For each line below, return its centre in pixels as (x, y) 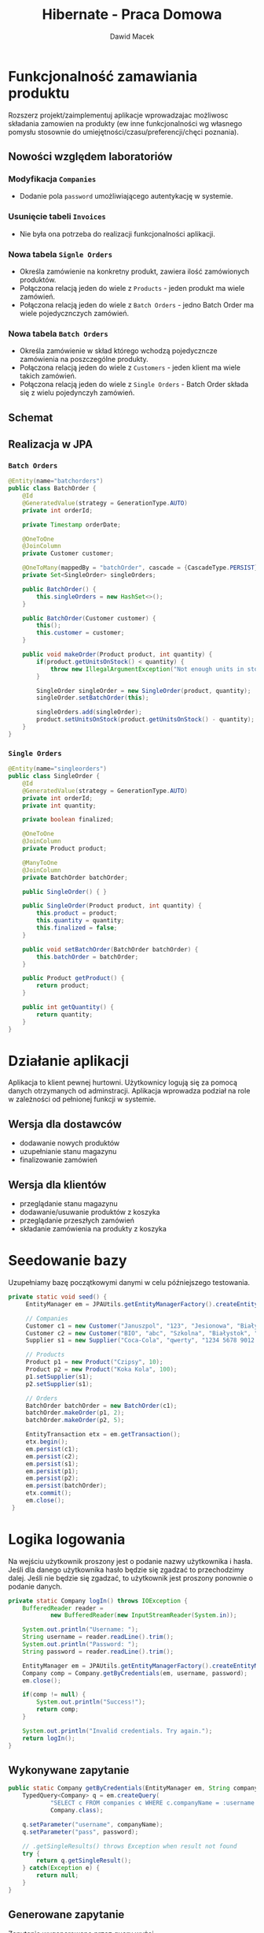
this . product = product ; (77, 913)
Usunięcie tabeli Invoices (57, 217)
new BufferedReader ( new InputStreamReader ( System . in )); (143, 1615)
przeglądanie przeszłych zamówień (77, 1220)
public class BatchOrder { (52, 489)
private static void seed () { (58, 1297)
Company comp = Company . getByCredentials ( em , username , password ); (135, 1673)
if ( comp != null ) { (54, 1695)
